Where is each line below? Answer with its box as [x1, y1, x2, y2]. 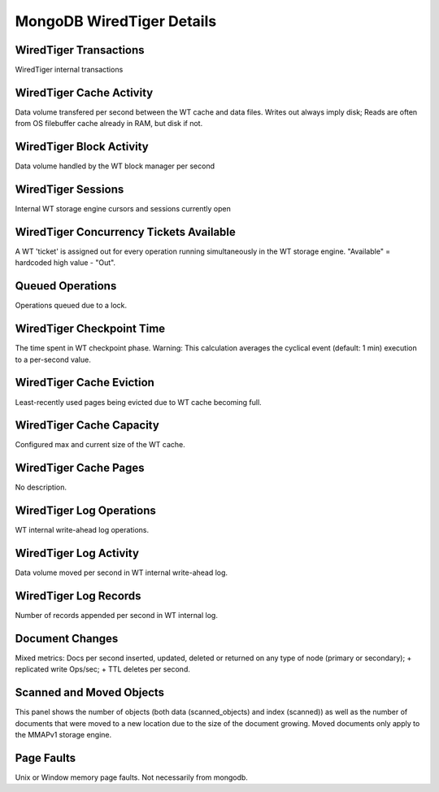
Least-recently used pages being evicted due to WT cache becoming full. [15, 397, 262, 407]
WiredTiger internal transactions [15, 65, 124, 75]
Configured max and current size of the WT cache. [15, 440, 186, 450]
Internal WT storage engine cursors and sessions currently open [15, 204, 231, 214]
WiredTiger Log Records [15, 590, 141, 603]
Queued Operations [15, 279, 117, 293]
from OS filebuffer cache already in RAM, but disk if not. [15, 119, 203, 128]
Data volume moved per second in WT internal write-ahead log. [15, 568, 228, 577]
